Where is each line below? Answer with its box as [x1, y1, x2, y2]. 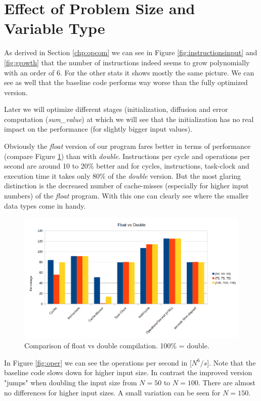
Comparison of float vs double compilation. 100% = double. [24, 340, 209, 351]
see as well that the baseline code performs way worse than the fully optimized [4, 77, 248, 88]
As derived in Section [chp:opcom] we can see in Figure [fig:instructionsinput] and [4, 47, 257, 58]
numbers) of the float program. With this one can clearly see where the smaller [4, 190, 249, 201]
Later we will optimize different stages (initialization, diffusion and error [4, 104, 228, 114]
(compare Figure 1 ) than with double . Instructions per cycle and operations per [4, 150, 250, 161]
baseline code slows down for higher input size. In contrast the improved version [4, 367, 252, 378]
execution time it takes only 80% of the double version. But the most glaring [4, 170, 241, 181]
